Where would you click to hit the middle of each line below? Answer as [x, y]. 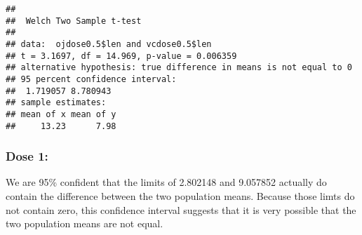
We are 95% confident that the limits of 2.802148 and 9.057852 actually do [166, 182]
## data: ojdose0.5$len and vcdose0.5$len [109, 44]
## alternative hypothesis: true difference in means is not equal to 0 [179, 68]
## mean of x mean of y [61, 114]
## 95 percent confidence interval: [91, 79]
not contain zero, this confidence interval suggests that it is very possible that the [181, 209]
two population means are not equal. [85, 223]
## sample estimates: [56, 103]
